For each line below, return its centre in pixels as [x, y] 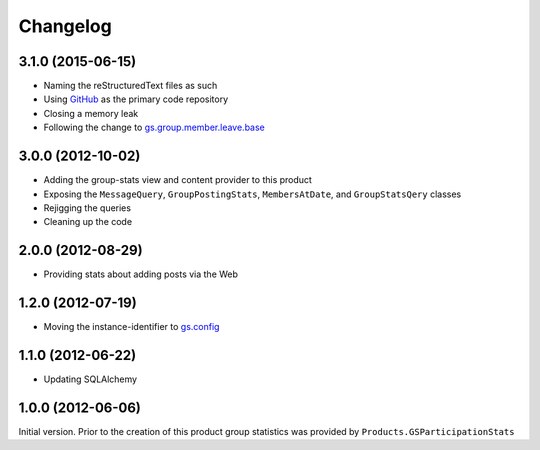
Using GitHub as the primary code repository [136, 99]
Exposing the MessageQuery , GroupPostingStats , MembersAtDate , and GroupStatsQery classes [252, 194]
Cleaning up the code [88, 222]
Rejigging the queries [87, 207]
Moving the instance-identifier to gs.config [131, 327]
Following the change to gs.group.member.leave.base [154, 127]
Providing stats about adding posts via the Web [141, 274]
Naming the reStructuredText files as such [130, 86]
